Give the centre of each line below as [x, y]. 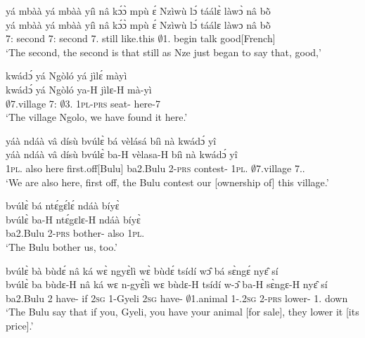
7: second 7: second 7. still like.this [80, 38]
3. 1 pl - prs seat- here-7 [113, 103]
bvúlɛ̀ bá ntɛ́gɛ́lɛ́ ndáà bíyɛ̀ [63, 206]
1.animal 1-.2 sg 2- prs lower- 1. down [269, 298]
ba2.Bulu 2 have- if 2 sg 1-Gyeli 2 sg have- [94, 298]
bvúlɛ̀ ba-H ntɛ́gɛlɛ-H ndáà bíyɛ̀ [73, 219]
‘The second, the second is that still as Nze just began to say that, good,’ [164, 52]
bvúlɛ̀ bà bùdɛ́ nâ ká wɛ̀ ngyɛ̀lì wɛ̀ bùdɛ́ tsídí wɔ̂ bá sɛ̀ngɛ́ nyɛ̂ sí [142, 270]
